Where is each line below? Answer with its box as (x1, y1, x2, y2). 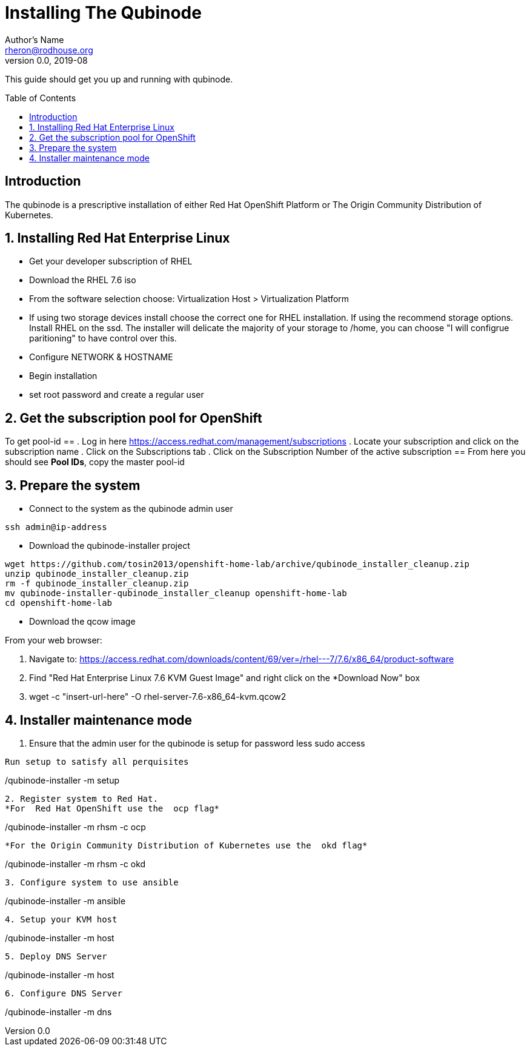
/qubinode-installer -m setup (5, 774, 120, 785)
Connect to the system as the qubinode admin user (29, 503, 233, 514)
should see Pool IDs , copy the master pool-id (5, 457, 185, 468)
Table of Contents (5, 92, 76, 103)
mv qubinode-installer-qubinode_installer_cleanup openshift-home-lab (5, 588, 347, 599)
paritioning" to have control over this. (29, 333, 177, 344)
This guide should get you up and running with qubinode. (5, 73, 233, 84)
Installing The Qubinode (5, 2, 202, 23)
